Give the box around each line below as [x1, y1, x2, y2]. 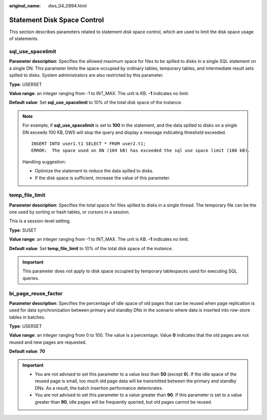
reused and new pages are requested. [9, 339, 87, 345]
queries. [22, 275, 40, 281]
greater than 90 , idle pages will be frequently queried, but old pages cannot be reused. [35, 399, 213, 405]
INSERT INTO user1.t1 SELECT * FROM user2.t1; [31, 141, 146, 146]
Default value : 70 [9, 348, 45, 354]
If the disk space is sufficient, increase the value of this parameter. [35, 175, 171, 181]
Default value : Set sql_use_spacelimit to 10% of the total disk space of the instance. [9, 100, 182, 105]
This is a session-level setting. [9, 218, 71, 224]
